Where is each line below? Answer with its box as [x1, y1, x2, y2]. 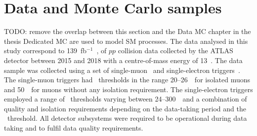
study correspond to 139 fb [4, 45, 87, 56]
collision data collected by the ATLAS [118, 45, 233, 56]
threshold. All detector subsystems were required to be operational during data [7, 113, 247, 123]
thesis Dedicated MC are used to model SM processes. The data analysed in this [4, 35, 248, 46]
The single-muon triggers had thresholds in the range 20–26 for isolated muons [4, 74, 251, 85]
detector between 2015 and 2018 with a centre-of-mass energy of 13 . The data [4, 55, 243, 65]
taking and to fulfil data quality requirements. [4, 123, 143, 133]
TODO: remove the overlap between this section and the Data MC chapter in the [4, 26, 251, 36]
